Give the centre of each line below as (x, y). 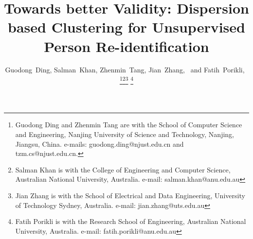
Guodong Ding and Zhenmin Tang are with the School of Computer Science (129, 125)
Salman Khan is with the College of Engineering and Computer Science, (123, 169)
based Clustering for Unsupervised (126, 27)
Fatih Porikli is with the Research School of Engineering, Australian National (131, 221)
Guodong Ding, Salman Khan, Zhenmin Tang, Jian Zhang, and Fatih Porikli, (125, 69)
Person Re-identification (126, 46)
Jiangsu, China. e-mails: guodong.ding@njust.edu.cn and (99, 144)
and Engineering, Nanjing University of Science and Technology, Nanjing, (125, 134)
